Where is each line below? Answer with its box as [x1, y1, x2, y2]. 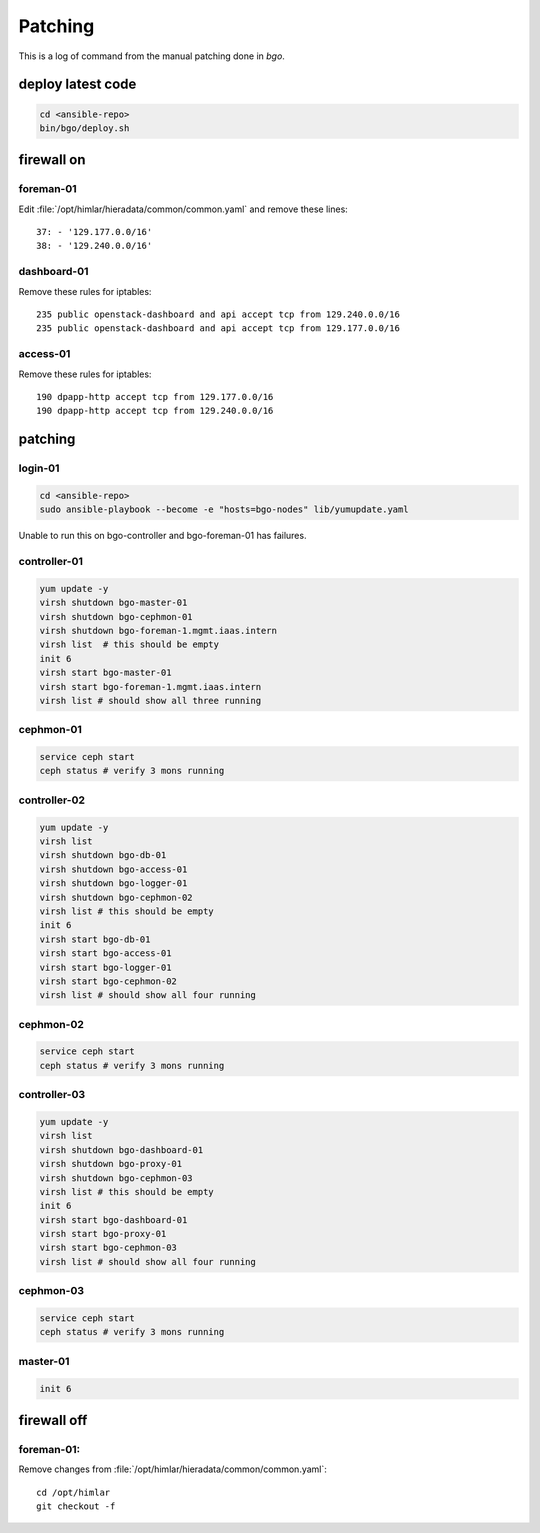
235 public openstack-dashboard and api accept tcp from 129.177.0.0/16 [36, 323, 400, 334]
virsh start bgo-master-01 [39, 667, 172, 679]
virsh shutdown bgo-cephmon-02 [39, 891, 194, 903]
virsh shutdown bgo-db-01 [39, 850, 167, 861]
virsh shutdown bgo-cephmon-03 [39, 1172, 194, 1184]
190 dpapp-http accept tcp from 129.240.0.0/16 [36, 405, 274, 417]
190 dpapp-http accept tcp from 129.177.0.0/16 [36, 391, 274, 402]
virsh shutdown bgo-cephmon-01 [39, 611, 194, 622]
